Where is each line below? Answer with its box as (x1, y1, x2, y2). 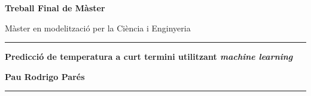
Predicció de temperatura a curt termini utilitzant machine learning (5, 50, 293, 63)
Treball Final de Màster (5, 2, 105, 14)
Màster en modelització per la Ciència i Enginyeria (5, 21, 191, 34)
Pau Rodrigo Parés (5, 70, 85, 82)
